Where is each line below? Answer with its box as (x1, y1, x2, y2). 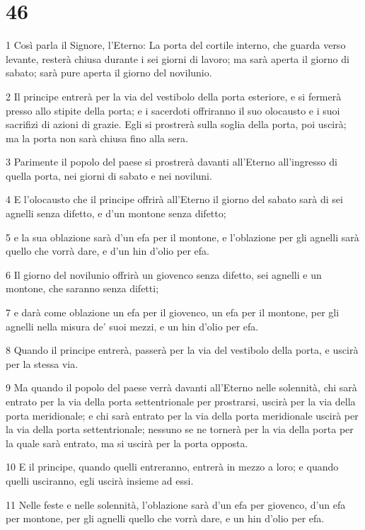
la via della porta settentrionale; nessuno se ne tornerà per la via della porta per (6, 422, 354, 437)
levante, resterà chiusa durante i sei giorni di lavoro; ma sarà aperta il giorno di (6, 51, 349, 66)
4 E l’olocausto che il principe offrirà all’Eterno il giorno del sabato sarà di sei (6, 192, 343, 207)
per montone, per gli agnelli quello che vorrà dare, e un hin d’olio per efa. (6, 511, 325, 526)
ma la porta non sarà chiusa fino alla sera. (6, 130, 188, 145)
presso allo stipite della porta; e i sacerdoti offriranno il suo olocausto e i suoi (6, 103, 340, 117)
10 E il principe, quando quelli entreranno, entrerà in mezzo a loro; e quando (6, 459, 339, 474)
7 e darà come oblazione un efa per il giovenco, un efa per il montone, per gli (6, 305, 340, 320)
